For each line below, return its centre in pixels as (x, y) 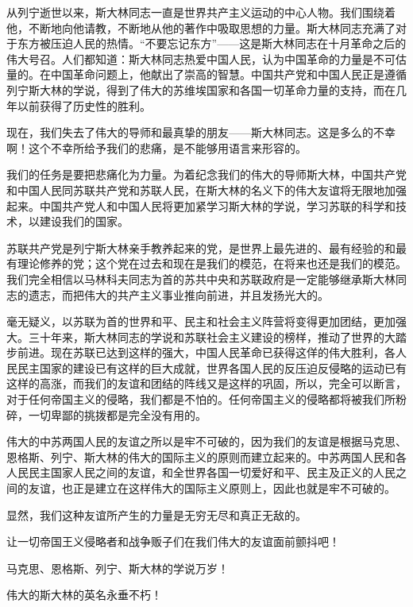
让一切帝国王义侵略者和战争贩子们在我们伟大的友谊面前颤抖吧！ (173, 541)
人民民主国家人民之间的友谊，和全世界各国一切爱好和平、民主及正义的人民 (201, 472)
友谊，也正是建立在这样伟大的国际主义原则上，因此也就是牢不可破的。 (212, 488)
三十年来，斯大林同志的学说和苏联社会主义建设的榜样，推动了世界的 (206, 336)
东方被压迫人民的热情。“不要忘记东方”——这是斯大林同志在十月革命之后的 (212, 43)
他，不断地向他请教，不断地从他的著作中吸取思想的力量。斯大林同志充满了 (201, 27)
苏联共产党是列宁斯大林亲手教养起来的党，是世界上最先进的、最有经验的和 (201, 247)
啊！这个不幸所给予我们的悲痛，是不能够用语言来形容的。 (156, 147)
